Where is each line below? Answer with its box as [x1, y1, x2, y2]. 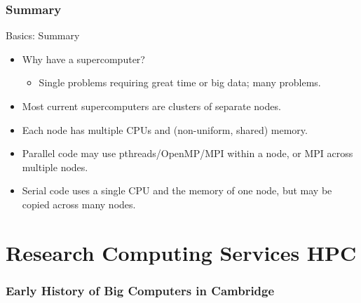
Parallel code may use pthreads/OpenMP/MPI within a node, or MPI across [22, 146, 353, 161]
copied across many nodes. [22, 196, 136, 211]
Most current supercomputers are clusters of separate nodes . [22, 99, 281, 113]
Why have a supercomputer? [22, 51, 145, 66]
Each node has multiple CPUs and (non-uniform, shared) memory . [22, 122, 308, 137]
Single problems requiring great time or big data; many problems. [39, 75, 321, 90]
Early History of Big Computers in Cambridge [6, 281, 275, 299]
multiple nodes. [22, 159, 88, 174]
